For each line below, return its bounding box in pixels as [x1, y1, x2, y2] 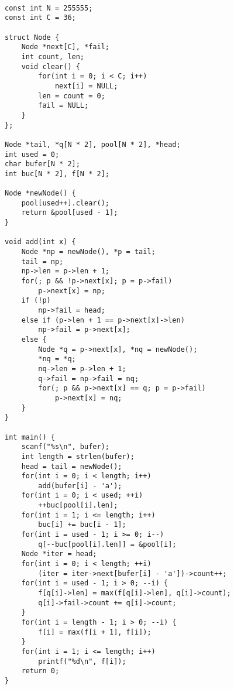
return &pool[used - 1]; [21, 208, 118, 217]
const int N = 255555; [5, 4, 93, 12]
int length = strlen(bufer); [21, 452, 135, 461]
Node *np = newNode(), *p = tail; [21, 248, 156, 256]
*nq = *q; [38, 355, 76, 364]
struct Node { [5, 33, 60, 42]
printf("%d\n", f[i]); [38, 657, 126, 666]
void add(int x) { [5, 238, 76, 246]
